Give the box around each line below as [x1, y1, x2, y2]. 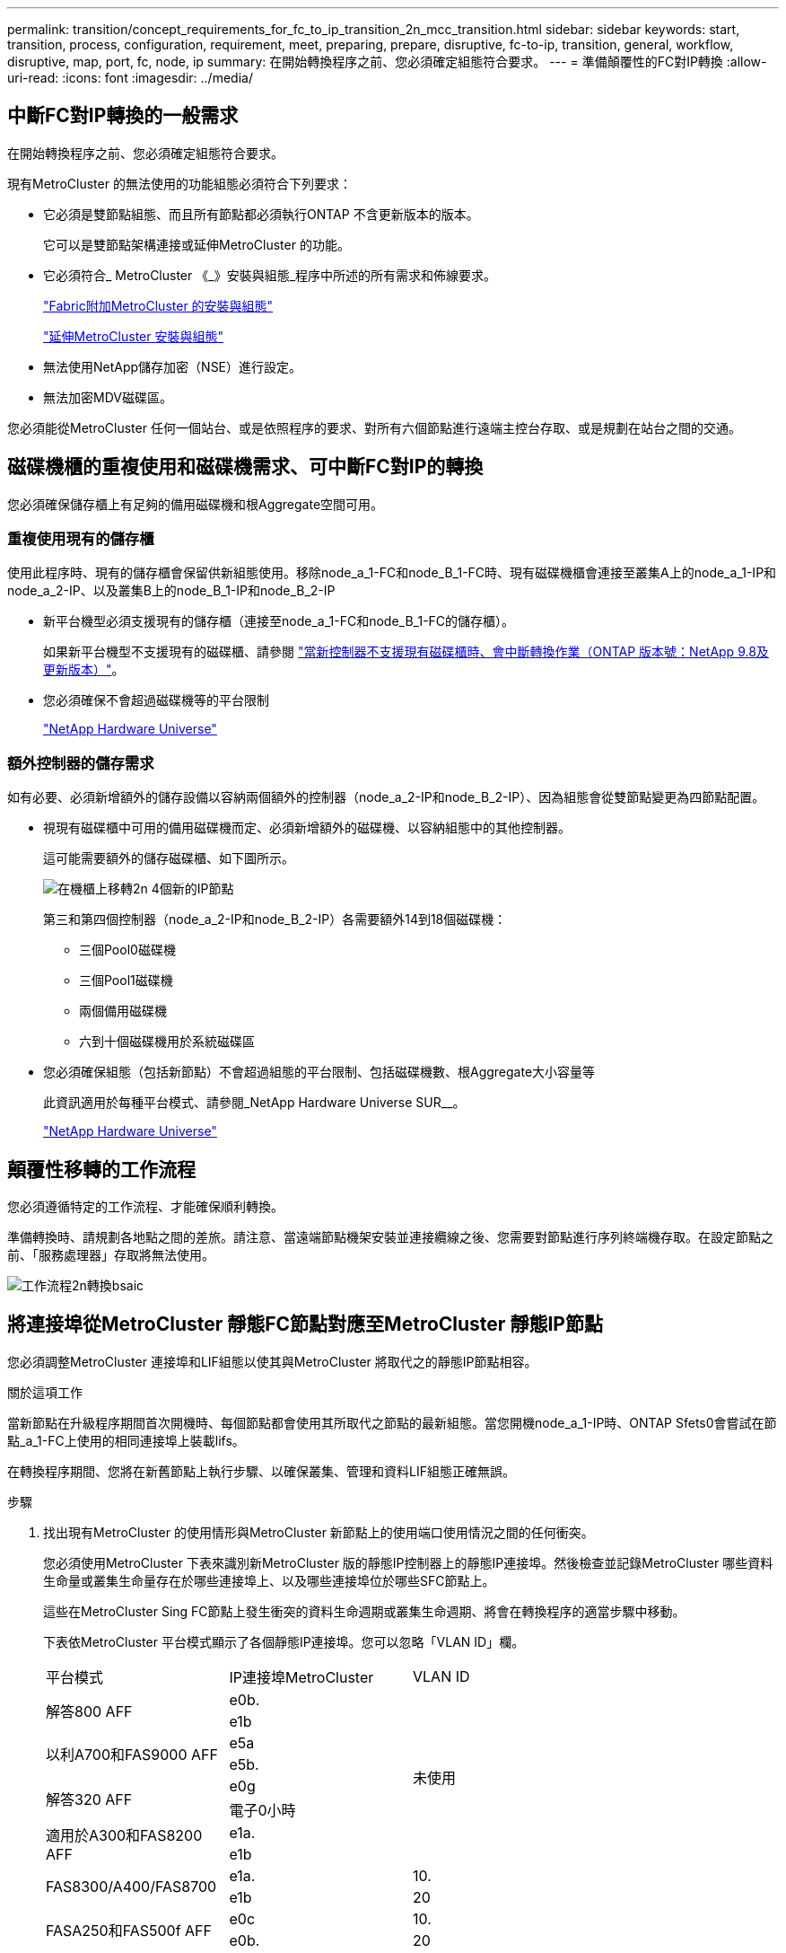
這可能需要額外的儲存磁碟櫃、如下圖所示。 [43, 850, 294, 867]
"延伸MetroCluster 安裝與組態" [43, 328, 223, 344]
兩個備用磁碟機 [79, 1003, 167, 1019]
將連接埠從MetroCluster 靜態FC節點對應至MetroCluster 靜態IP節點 [7, 1313, 603, 1336]
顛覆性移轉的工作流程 [7, 1157, 196, 1181]
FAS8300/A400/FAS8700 [46, 1877, 217, 1896]
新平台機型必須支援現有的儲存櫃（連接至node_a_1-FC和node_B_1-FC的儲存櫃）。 [43, 613, 515, 629]
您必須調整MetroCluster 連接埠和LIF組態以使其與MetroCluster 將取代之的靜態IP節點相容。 [7, 1353, 537, 1369]
